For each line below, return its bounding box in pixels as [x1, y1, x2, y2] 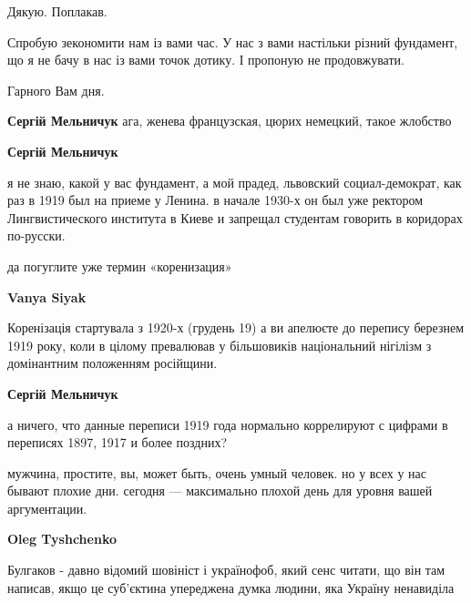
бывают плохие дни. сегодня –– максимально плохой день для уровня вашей [7, 481, 433, 500]
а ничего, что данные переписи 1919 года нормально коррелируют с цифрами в [7, 414, 448, 434]
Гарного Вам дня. [7, 80, 105, 99]
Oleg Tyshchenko [7, 529, 117, 548]
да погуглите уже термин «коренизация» [7, 256, 232, 275]
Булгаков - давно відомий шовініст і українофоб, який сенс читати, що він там [7, 560, 445, 579]
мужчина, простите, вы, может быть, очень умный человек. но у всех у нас [7, 463, 426, 482]
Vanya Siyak [7, 287, 87, 306]
